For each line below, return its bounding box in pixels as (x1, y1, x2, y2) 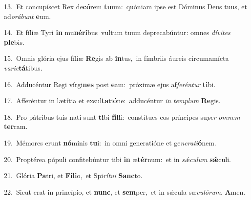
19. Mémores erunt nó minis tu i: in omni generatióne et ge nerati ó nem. (4, 137, 216, 147)
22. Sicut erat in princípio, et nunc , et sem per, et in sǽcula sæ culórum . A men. (4, 186, 246, 197)
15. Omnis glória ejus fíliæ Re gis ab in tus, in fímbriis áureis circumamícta (4, 53, 229, 63)
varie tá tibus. (4, 62, 42, 73)
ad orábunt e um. (4, 11, 51, 21)
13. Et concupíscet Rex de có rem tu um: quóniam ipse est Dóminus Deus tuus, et (4, 1, 247, 11)
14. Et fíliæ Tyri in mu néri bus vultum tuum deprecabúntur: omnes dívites (4, 27, 230, 37)
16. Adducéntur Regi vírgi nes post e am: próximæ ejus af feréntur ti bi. (4, 79, 216, 89)
